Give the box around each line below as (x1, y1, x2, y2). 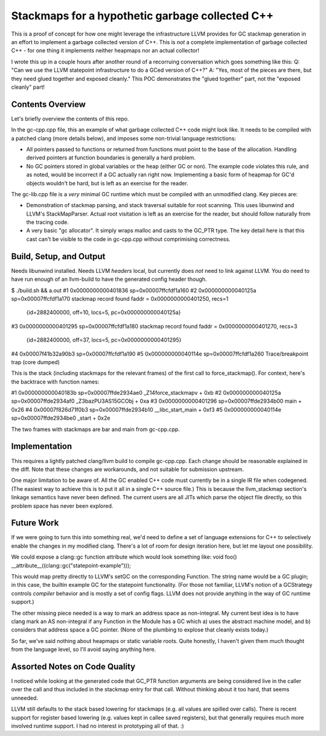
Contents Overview (11, 99, 86, 109)
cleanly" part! (11, 83, 45, 91)
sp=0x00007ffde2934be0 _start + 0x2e (11, 414, 110, 422)
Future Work (11, 518, 59, 528)
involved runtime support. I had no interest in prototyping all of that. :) (11, 722, 184, 729)
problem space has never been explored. (11, 502, 113, 510)
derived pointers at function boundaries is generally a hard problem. (26, 154, 196, 161)
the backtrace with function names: (11, 378, 100, 385)
